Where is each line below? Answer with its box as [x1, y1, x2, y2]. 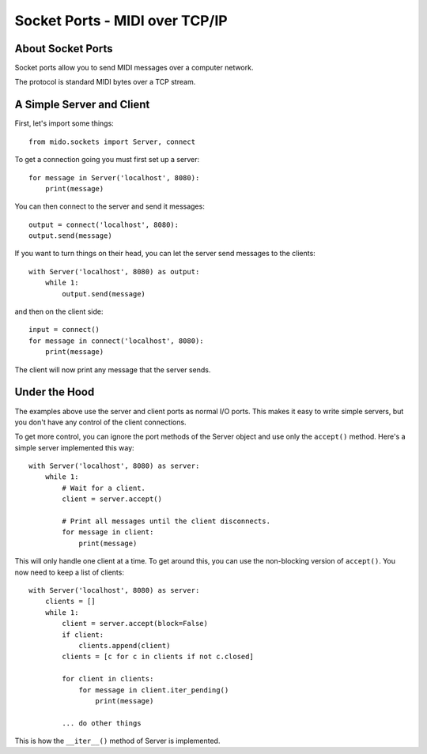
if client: [62, 630, 104, 639]
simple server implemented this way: [14, 443, 134, 452]
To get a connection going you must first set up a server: [14, 155, 200, 164]
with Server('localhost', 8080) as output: [28, 267, 200, 276]
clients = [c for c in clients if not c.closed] [62, 652, 255, 662]
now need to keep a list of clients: [14, 567, 124, 577]
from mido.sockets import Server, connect [28, 137, 196, 146]
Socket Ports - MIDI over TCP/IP [14, 12, 229, 29]
